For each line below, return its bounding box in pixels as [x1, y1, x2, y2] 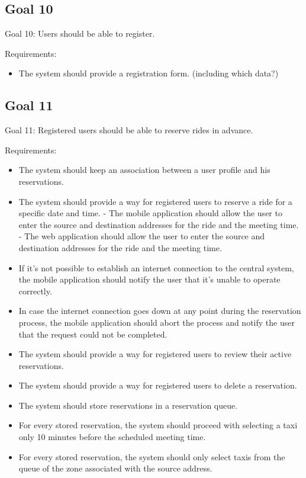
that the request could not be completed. [18, 328, 168, 340]
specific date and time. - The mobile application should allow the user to [18, 207, 282, 219]
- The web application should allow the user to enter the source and [18, 230, 265, 242]
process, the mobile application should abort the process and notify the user [18, 316, 295, 328]
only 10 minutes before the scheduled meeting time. [18, 431, 206, 443]
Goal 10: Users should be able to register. [5, 27, 155, 40]
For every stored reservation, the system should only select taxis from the [18, 450, 285, 463]
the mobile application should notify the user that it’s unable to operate [18, 273, 281, 285]
